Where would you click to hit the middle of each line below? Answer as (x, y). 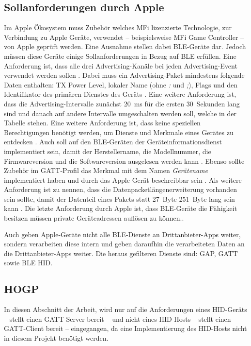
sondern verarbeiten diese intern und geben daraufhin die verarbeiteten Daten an (124, 244)
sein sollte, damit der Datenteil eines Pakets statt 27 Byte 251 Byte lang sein (119, 199)
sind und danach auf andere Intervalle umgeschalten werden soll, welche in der (120, 113)
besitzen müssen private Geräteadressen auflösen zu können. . (94, 218)
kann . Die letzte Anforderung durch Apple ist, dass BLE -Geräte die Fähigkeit (121, 208)
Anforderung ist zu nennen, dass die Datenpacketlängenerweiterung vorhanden (120, 189)
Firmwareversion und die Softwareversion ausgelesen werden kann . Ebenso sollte (124, 161)
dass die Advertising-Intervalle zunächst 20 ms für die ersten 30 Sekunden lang (122, 103)
